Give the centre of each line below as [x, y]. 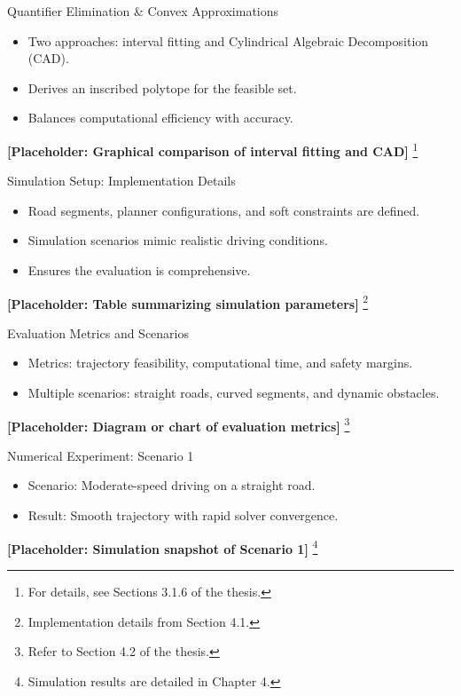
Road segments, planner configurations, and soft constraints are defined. [224, 210]
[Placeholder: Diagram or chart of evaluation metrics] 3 [179, 424]
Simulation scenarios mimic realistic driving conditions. [178, 240]
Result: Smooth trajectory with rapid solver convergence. [183, 515]
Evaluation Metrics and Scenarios [98, 332]
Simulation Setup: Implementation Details [121, 181]
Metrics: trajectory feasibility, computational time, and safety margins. [220, 363]
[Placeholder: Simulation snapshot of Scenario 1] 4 [163, 547]
